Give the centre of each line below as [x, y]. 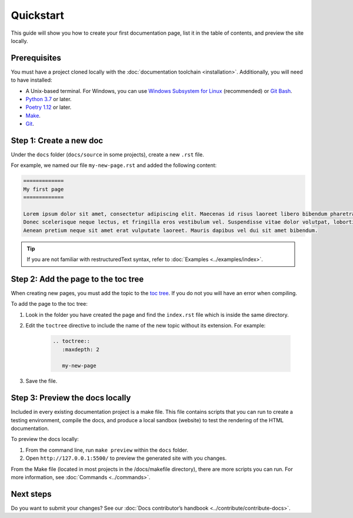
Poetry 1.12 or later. [49, 107]
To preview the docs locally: [45, 439]
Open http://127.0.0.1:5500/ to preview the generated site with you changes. [126, 458]
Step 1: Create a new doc [57, 141]
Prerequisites [36, 58]
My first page [44, 189]
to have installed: [31, 80]
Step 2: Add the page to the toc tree [77, 279]
